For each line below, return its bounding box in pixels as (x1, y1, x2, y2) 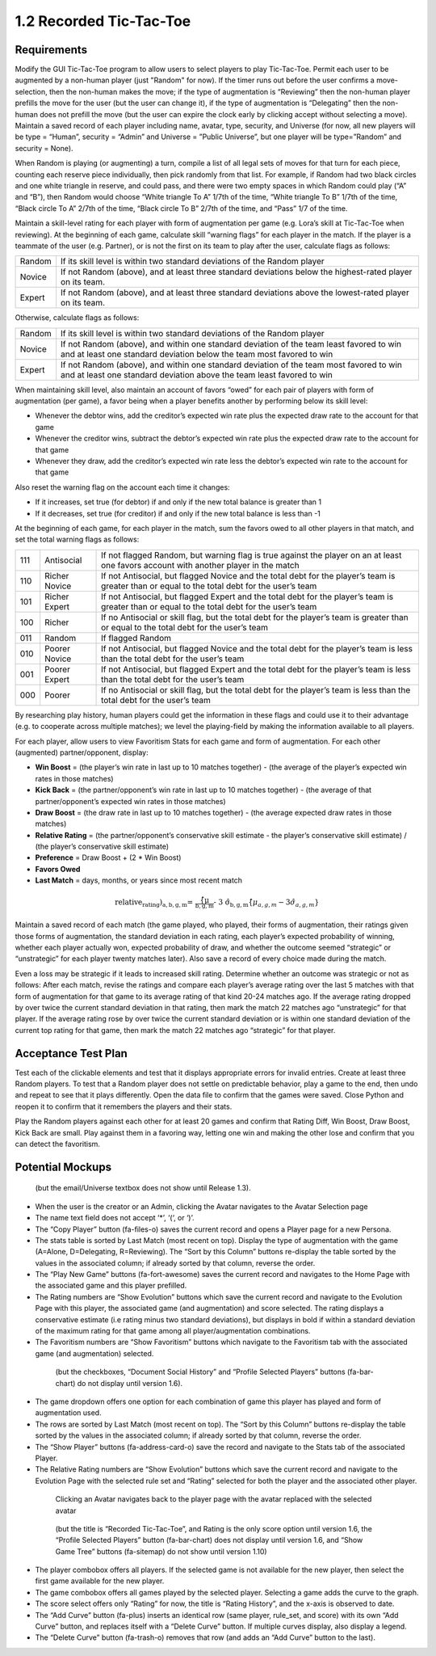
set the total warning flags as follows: (15, 534, 140, 545)
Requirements (15, 43, 88, 57)
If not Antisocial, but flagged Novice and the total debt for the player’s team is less (101, 643, 413, 654)
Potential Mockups (15, 1160, 112, 1174)
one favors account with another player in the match (101, 559, 300, 571)
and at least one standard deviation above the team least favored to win (61, 369, 333, 380)
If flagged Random (101, 632, 171, 643)
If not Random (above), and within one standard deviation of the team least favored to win (61, 338, 402, 349)
